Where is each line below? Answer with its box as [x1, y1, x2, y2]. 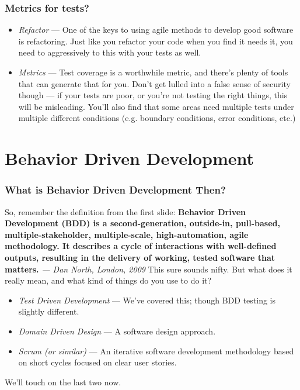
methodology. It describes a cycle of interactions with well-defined [5, 240, 277, 252]
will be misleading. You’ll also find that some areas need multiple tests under [18, 100, 294, 112]
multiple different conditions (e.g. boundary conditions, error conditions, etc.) [18, 112, 296, 124]
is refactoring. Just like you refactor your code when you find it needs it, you [18, 34, 293, 47]
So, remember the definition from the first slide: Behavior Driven [5, 205, 246, 218]
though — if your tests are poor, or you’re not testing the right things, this [18, 89, 288, 101]
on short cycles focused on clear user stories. [18, 356, 177, 368]
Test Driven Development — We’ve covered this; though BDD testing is [18, 294, 276, 306]
